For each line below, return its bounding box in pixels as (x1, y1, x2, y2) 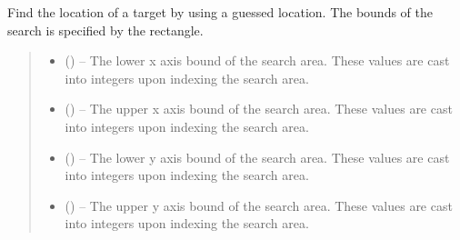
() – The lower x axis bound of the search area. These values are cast (65, 51, 450, 70)
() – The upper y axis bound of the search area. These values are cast (65, 195, 453, 215)
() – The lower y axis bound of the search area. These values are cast (65, 147, 450, 166)
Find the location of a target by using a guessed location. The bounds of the (7, 3, 434, 21)
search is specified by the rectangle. (7, 20, 204, 39)
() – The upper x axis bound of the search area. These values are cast (65, 99, 453, 118)
